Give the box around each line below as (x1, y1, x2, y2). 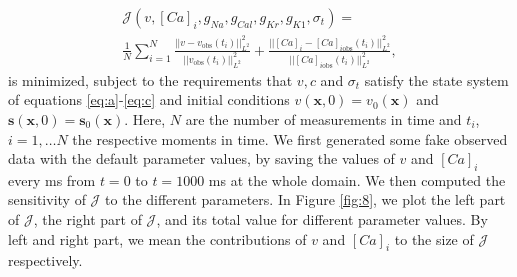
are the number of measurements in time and (185, 108, 462, 129)
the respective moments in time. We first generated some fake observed (72, 128, 508, 149)
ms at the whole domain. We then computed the (208, 169, 506, 190)
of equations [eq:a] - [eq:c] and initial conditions (8, 89, 290, 110)
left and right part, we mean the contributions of (8, 228, 307, 249)
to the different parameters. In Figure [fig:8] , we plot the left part (105, 189, 506, 210)
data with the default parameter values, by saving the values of (8, 148, 395, 169)
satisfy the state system (364, 69, 509, 90)
